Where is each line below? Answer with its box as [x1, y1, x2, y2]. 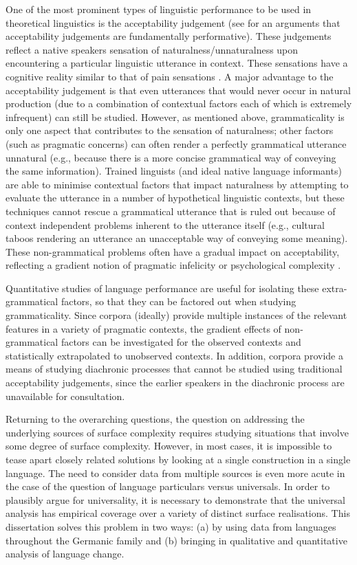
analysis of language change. [6, 546, 125, 561]
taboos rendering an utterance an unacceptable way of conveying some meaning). [6, 231, 348, 245]
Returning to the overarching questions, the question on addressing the [6, 412, 305, 426]
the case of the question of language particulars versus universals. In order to [6, 479, 330, 494]
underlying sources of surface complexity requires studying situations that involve [6, 425, 349, 439]
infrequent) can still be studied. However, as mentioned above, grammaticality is [6, 109, 345, 124]
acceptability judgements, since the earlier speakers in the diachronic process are [6, 375, 345, 390]
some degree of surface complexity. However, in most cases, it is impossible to [6, 439, 332, 453]
